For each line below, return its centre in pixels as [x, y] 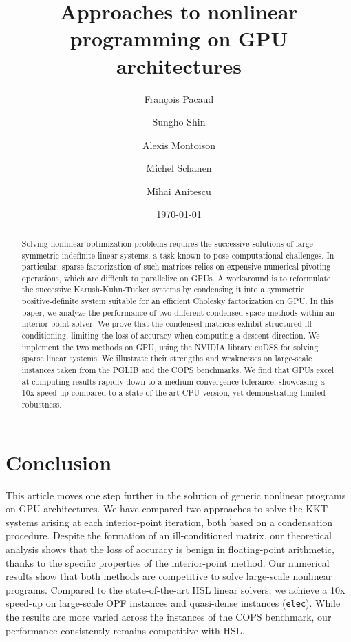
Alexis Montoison [179, 144]
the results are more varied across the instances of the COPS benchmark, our [169, 617]
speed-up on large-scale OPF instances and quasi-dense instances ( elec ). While [173, 603]
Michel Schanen [179, 168]
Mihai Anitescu [179, 191]
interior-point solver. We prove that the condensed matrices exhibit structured [162, 324]
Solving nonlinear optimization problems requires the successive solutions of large [167, 243]
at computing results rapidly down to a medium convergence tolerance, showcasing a [173, 381]
